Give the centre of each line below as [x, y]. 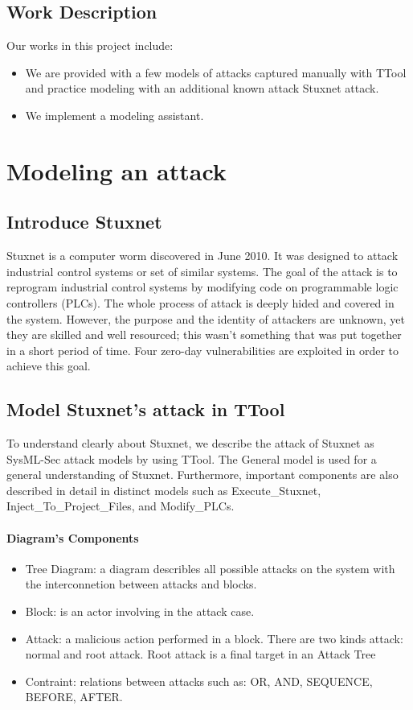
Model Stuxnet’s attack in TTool [146, 409]
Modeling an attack [117, 170]
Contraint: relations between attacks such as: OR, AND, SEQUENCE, [199, 681]
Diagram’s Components [73, 537]
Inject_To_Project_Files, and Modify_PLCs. [121, 506]
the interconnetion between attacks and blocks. [141, 584]
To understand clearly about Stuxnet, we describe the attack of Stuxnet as [190, 443]
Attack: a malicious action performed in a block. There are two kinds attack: [214, 638]
